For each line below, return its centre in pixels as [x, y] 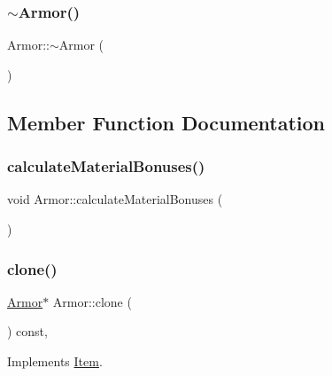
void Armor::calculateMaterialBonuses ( [115, 199]
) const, [27, 331]
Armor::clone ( [92, 301]
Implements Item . [55, 361]
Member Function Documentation [166, 122]
